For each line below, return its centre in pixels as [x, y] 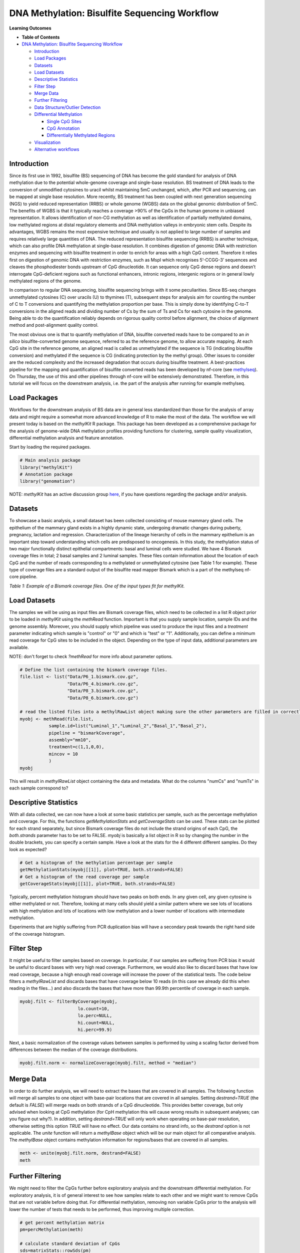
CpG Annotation [63, 128]
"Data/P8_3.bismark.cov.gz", [103, 691]
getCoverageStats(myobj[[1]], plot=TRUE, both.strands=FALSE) [97, 884]
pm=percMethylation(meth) [51, 1229]
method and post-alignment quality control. [54, 325]
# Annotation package [46, 474]
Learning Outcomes [30, 28]
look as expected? [28, 849]
